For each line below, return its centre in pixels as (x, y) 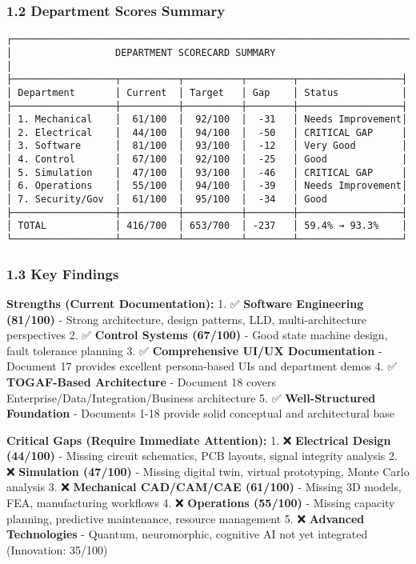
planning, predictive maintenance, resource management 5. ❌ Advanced (186, 518)
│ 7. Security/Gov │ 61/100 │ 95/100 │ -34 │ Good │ (207, 200)
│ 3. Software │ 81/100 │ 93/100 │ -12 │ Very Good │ (207, 146)
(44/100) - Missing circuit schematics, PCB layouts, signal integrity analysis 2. (202, 456)
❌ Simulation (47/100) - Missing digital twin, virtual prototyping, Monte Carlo (208, 471)
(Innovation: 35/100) (57, 549)
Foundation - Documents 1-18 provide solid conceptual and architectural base (200, 413)
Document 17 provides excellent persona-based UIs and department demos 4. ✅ (202, 366)
